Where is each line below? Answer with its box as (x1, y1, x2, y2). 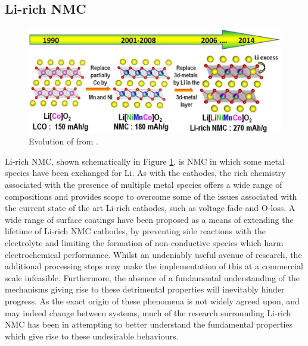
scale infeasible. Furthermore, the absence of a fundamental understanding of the (5, 271, 300, 284)
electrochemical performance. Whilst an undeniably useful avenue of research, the (5, 248, 302, 260)
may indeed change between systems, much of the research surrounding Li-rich (5, 306, 291, 319)
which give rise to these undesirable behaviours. (5, 329, 179, 342)
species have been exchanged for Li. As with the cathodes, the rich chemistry (5, 166, 286, 179)
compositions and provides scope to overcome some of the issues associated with (5, 190, 297, 202)
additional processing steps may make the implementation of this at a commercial (5, 260, 303, 272)
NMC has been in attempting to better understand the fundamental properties (5, 318, 293, 331)
